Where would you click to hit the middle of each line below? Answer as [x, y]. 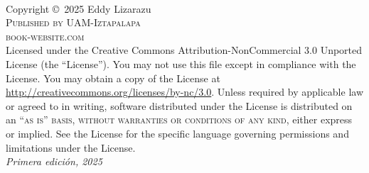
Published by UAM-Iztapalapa [73, 22]
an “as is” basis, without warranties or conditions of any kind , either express [179, 119]
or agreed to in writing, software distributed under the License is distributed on [179, 105]
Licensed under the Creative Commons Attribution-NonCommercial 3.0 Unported [184, 50]
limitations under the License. [71, 147]
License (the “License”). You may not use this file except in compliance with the [181, 63]
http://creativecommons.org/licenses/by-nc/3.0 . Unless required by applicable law [184, 92]
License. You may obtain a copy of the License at [113, 78]
